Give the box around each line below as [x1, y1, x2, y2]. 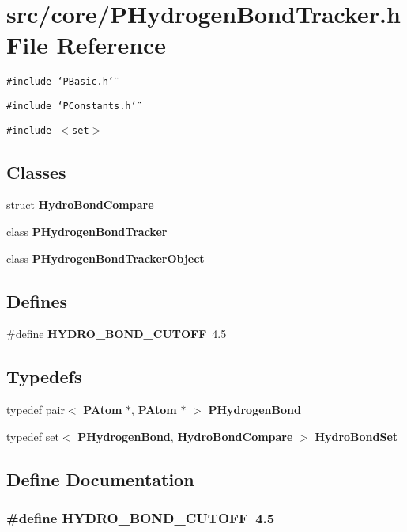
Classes [6, 159, 66, 184]
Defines [6, 288, 68, 313]
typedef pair [6, 401, 65, 418]
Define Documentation [6, 466, 194, 491]
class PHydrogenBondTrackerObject [6, 249, 205, 266]
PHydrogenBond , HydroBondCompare [77, 427, 293, 444]
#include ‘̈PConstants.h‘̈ [6, 100, 137, 112]
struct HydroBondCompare [6, 196, 154, 213]
